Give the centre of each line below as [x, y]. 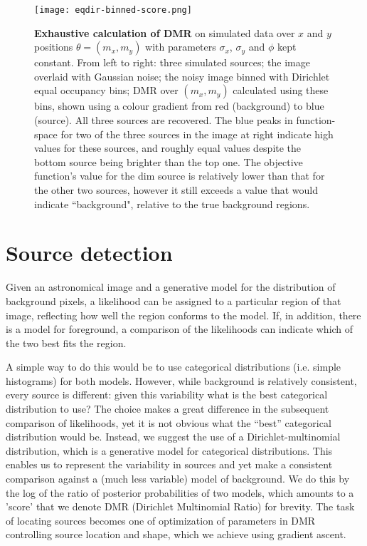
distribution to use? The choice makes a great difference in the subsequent [167, 409]
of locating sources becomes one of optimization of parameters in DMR [161, 520]
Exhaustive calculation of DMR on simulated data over [165, 32]
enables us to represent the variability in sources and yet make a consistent [169, 464]
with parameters [181, 47]
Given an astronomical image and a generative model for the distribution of [171, 287]
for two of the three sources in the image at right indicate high [197, 134]
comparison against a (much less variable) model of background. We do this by [178, 479]
